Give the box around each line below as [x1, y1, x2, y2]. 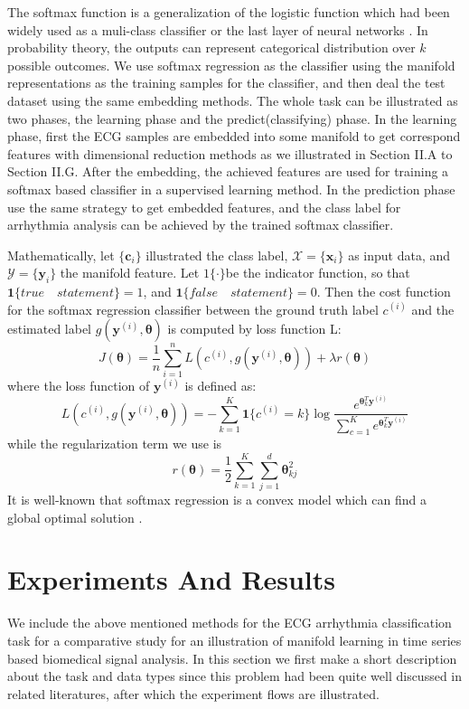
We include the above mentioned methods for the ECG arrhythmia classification [7, 613, 452, 632]
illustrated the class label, [145, 245, 288, 264]
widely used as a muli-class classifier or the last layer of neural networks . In [7, 20, 428, 39]
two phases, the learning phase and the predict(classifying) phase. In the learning [7, 109, 457, 128]
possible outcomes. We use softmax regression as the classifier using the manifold [7, 55, 455, 74]
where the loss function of [7, 376, 150, 395]
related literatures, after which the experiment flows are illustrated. [7, 684, 380, 703]
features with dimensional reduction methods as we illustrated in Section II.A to [7, 144, 453, 163]
